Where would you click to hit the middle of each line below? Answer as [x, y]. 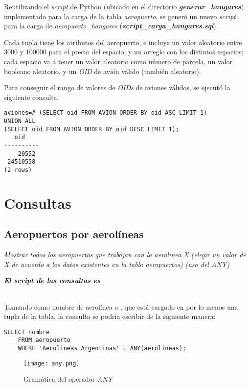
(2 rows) [18, 170]
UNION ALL [20, 121]
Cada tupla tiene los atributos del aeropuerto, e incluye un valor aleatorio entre [123, 42]
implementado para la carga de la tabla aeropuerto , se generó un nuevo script [120, 16]
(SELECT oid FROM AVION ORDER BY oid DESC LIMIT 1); [91, 129]
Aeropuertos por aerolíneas [74, 234]
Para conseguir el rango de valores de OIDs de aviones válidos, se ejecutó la [117, 87]
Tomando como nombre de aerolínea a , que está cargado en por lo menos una [121, 306]
